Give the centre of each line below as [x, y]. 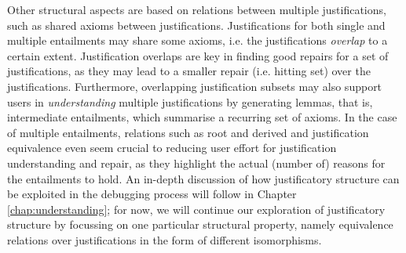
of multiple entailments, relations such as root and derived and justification [188, 132]
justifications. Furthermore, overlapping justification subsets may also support [195, 86]
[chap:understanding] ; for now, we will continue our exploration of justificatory [196, 209]
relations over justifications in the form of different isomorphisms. [165, 239]
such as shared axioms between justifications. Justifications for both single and [196, 25]
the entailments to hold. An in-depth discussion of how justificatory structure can [203, 178]
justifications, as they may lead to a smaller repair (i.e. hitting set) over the [189, 71]
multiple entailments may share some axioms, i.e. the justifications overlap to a [198, 40]
